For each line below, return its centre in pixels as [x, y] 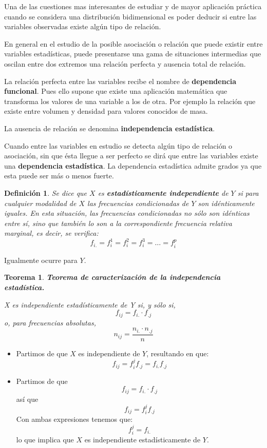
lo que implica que [45, 440]
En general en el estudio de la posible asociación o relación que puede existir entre [133, 43]
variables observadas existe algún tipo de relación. [83, 26]
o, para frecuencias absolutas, [50, 322]
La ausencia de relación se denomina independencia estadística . [110, 128]
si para [248, 192]
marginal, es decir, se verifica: [51, 233]
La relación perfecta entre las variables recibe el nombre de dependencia [120, 81]
